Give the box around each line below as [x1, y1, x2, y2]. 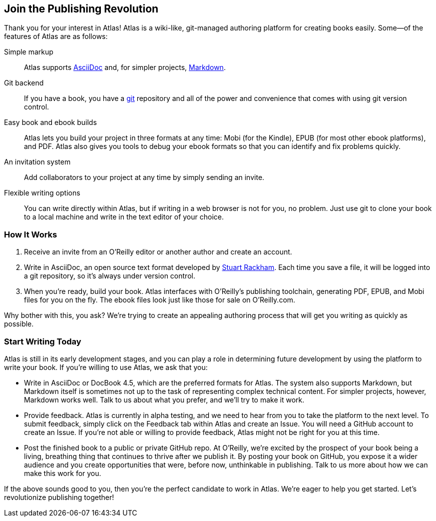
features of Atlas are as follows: [4, 32, 108, 41]
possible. [4, 319, 34, 328]
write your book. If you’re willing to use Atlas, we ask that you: [4, 362, 208, 371]
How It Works [4, 229, 57, 239]
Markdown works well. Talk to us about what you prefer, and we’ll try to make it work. [24, 395, 305, 404]
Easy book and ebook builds [4, 118, 97, 127]
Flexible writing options [4, 188, 80, 197]
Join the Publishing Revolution [4, 2, 159, 15]
